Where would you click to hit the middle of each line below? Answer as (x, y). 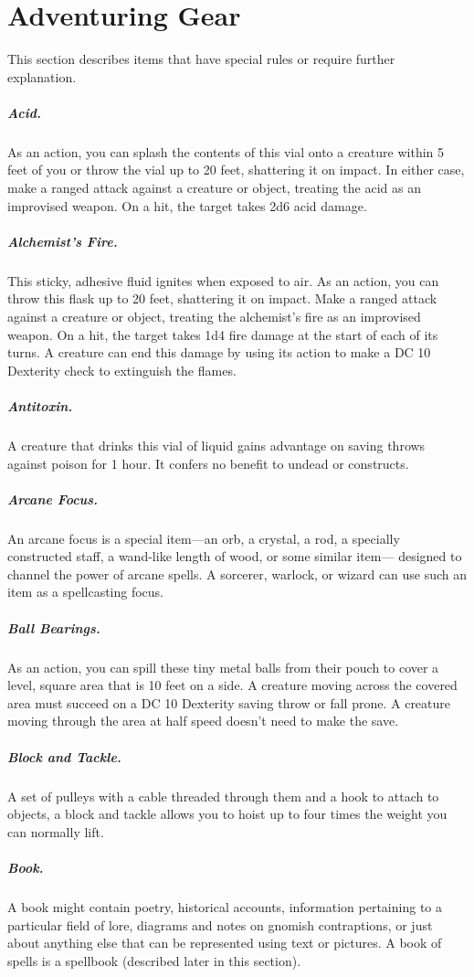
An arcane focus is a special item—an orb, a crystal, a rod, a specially (204, 538)
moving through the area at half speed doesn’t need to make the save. (203, 721)
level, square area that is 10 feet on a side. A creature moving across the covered (232, 685)
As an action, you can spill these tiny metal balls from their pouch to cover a (223, 667)
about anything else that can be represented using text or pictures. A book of (225, 943)
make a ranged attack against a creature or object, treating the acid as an (214, 188)
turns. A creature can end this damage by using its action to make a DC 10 (219, 352)
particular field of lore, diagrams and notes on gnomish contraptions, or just (220, 924)
